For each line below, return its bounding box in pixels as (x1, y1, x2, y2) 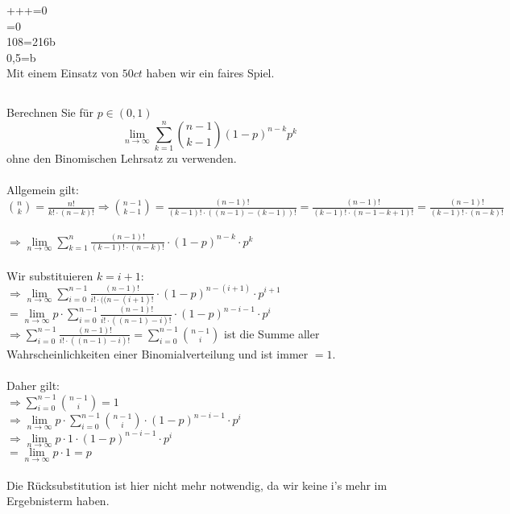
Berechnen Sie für (6, 104, 93, 121)
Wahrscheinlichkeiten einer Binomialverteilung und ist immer (6, 346, 309, 363)
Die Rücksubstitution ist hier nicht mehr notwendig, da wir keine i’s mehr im (6, 476, 388, 493)
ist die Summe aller (224, 325, 320, 342)
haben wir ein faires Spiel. (146, 64, 275, 81)
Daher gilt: (6, 377, 60, 394)
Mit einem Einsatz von (6, 64, 119, 81)
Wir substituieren (6, 267, 93, 284)
